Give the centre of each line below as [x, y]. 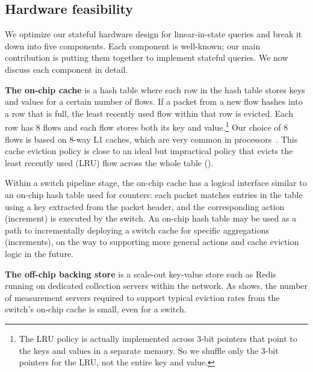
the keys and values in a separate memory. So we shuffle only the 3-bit [149, 350]
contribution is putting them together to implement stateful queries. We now [147, 57]
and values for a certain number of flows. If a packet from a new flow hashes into [154, 101]
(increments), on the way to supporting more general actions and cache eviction [152, 242]
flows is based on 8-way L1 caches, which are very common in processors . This [151, 139]
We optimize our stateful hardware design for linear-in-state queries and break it [153, 34]
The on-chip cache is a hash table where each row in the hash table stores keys [155, 89]
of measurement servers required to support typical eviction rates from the [142, 297]
